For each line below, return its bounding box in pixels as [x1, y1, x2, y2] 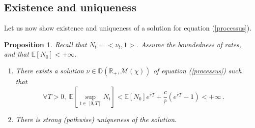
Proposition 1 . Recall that [4, 39, 87, 49]
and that [4, 49, 29, 59]
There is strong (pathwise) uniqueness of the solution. [15, 114, 177, 124]
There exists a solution [15, 65, 84, 75]
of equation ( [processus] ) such [153, 65, 242, 75]
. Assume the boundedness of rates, [136, 39, 241, 49]
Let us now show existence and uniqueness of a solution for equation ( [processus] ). [4, 23, 252, 33]
